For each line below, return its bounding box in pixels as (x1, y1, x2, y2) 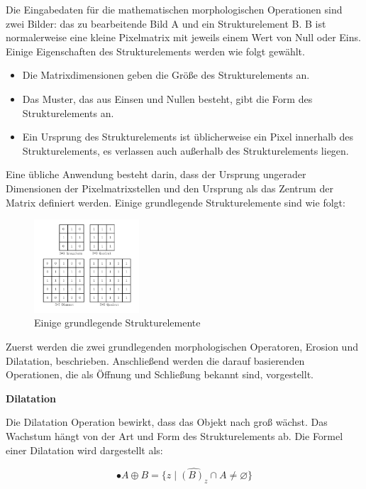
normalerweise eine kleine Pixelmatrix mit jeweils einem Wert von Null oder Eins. (6, 30, 361, 45)
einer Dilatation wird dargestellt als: (6, 442, 163, 457)
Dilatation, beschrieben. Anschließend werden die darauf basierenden (6, 353, 305, 368)
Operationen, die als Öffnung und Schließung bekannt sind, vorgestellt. (6, 367, 314, 382)
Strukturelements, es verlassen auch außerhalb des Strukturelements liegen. (22, 143, 349, 158)
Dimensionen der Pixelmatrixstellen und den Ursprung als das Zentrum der (6, 180, 333, 195)
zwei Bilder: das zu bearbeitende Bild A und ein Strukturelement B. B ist (6, 16, 326, 31)
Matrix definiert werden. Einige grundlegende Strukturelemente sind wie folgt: (6, 194, 345, 209)
